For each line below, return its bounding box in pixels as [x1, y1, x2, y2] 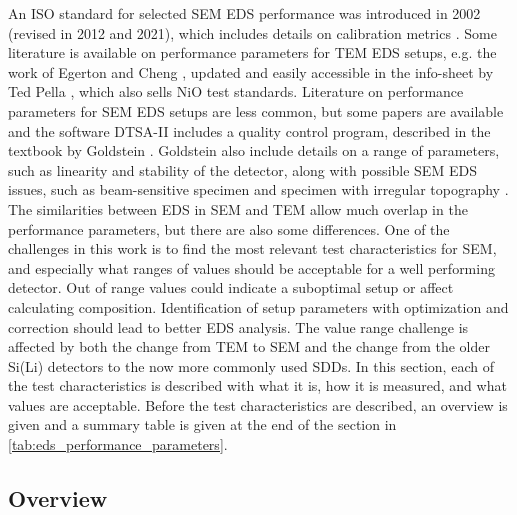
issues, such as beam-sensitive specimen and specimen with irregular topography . [8, 179, 509, 200]
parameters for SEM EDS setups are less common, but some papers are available [8, 100, 504, 121]
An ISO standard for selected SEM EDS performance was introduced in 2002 [8, 3, 481, 23]
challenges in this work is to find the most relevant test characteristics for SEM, [8, 238, 497, 259]
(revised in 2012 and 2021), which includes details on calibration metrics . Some [8, 22, 497, 43]
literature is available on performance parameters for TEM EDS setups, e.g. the [8, 42, 497, 63]
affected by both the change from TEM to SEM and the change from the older [8, 336, 490, 357]
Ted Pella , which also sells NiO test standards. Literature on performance [8, 81, 464, 102]
